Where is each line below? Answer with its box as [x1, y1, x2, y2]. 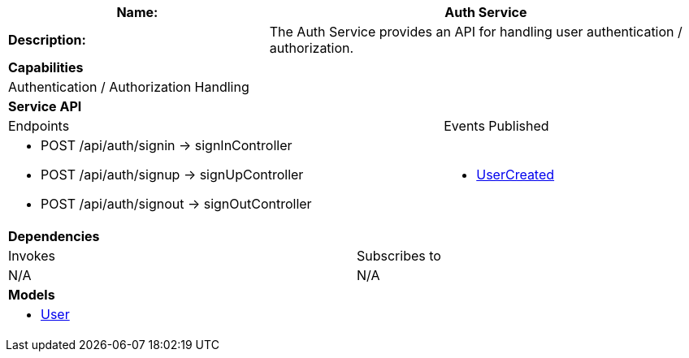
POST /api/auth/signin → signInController [41, 137, 292, 153]
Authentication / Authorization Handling [8, 79, 249, 95]
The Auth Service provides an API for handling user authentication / [269, 24, 682, 40]
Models [8, 287, 55, 303]
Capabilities [8, 59, 84, 75]
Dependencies [8, 228, 100, 244]
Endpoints [8, 118, 70, 134]
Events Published [444, 118, 549, 134]
